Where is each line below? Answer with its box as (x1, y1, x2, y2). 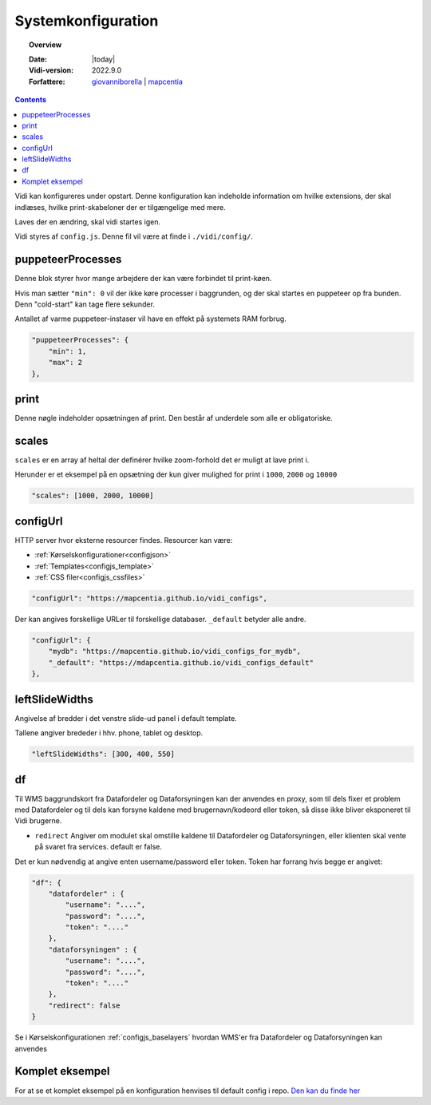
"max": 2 (48, 358, 83, 367)
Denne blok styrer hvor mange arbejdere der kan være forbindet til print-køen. (14, 274, 272, 283)
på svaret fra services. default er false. (34, 842, 163, 852)
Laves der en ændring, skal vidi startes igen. (14, 217, 161, 227)
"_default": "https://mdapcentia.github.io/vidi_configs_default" (48, 658, 314, 667)
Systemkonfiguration (14, 12, 159, 30)
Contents (14, 95, 47, 105)
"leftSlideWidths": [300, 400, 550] (31, 750, 176, 758)
